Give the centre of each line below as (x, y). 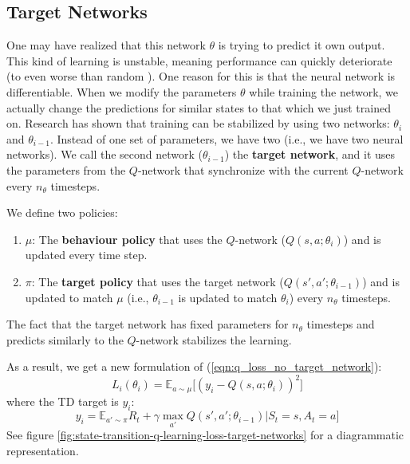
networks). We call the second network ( (104, 154)
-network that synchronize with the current (243, 169)
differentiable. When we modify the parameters (122, 91)
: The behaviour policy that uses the (127, 239)
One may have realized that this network (106, 45)
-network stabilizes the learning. (214, 339)
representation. (43, 450)
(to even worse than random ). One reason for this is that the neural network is (201, 76)
